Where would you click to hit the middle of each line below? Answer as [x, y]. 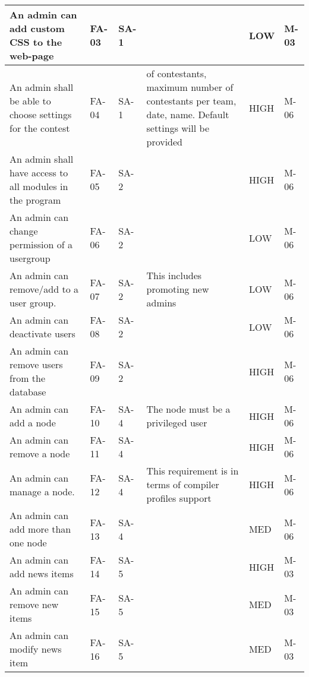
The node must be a [188, 409]
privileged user [177, 423]
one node [28, 542]
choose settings [41, 114]
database [28, 392]
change [24, 231]
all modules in [39, 186]
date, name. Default [188, 114]
